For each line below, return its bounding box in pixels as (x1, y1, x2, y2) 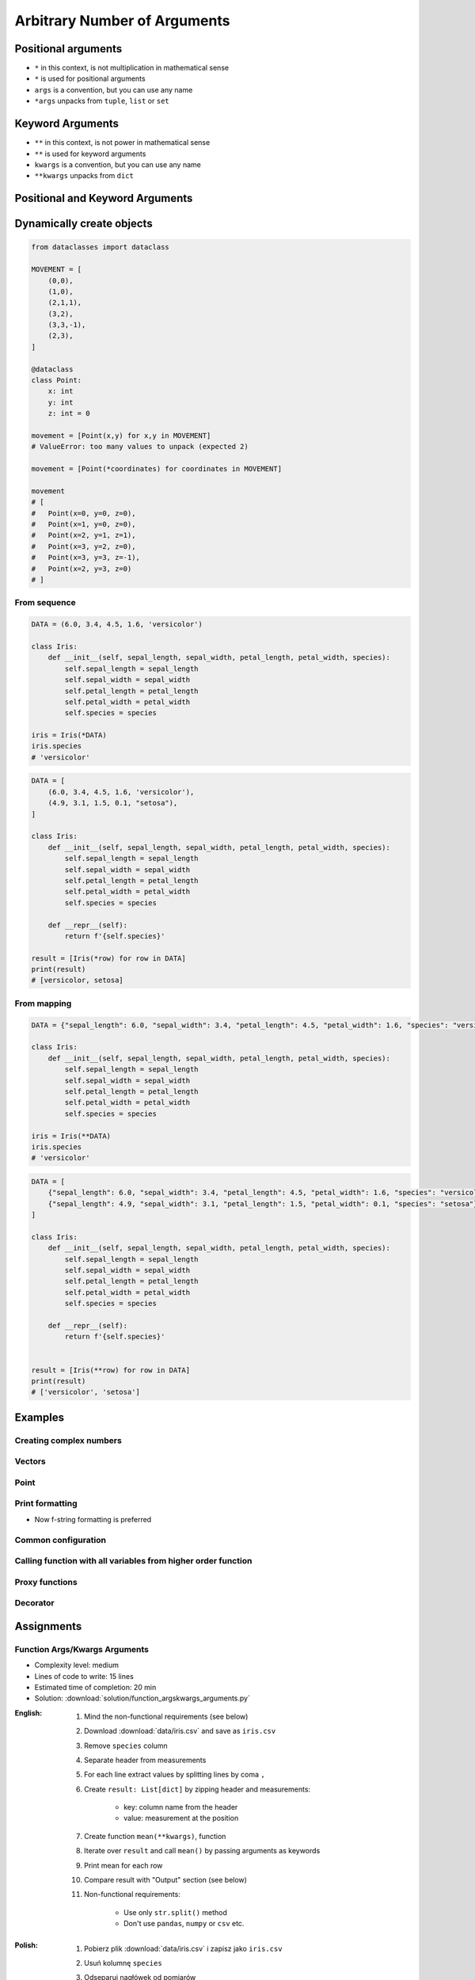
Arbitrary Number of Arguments (14, 12, 230, 29)
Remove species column (84, 1741, 168, 1750)
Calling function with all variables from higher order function (14, 1555, 253, 1567)
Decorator (14, 1597, 55, 1609)
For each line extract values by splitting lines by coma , (84, 1770, 265, 1780)
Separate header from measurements (84, 1755, 207, 1765)
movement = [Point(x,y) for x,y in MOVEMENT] (31, 431, 211, 440)
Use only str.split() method (123, 1907, 227, 1917)
